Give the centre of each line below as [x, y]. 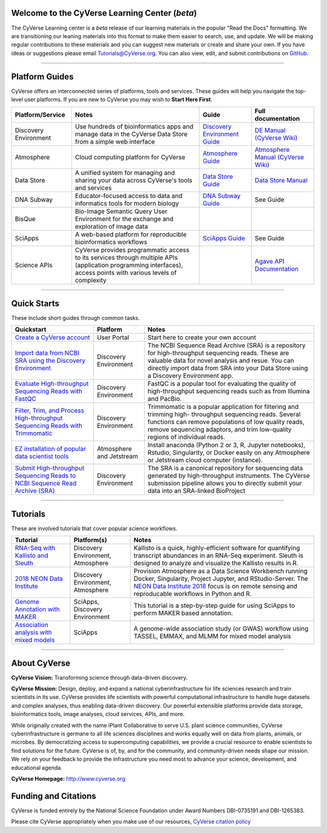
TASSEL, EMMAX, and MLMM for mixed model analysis [212, 636]
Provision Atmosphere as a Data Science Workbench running [221, 571]
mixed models [35, 640]
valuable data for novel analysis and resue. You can [221, 360]
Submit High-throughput [50, 468]
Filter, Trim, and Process [49, 411]
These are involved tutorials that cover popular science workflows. [94, 528]
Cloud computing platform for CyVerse [130, 158]
